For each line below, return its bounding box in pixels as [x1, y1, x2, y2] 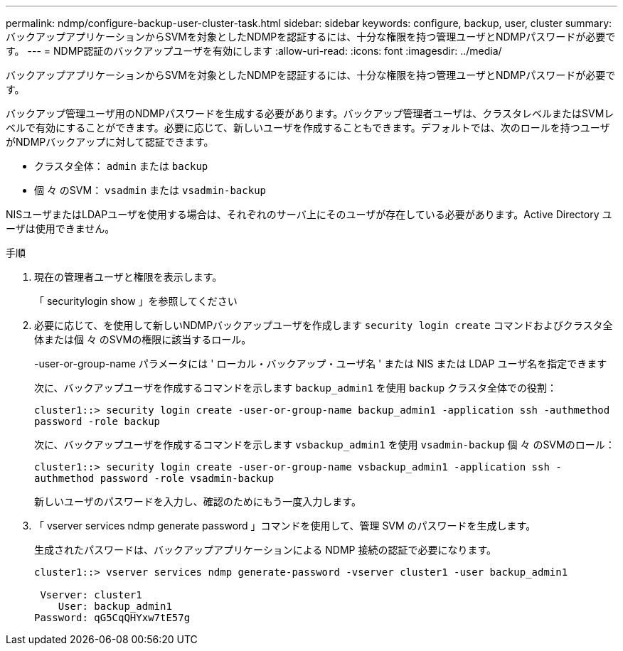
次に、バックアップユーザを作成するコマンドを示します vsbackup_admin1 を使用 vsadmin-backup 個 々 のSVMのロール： [34, 439, 615, 451]
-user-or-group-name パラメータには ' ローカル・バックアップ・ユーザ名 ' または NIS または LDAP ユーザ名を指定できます [34, 357, 607, 370]
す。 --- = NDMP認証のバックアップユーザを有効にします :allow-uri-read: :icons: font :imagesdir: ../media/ [6, 45, 502, 57]
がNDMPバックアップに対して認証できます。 [6, 136, 214, 148]
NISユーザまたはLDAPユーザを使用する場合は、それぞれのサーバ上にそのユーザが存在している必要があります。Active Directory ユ [6, 208, 612, 220]
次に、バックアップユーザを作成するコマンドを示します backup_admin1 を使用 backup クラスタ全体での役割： [34, 382, 557, 394]
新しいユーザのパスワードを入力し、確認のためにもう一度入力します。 [34, 495, 361, 507]
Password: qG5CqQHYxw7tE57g [34, 612, 191, 623]
